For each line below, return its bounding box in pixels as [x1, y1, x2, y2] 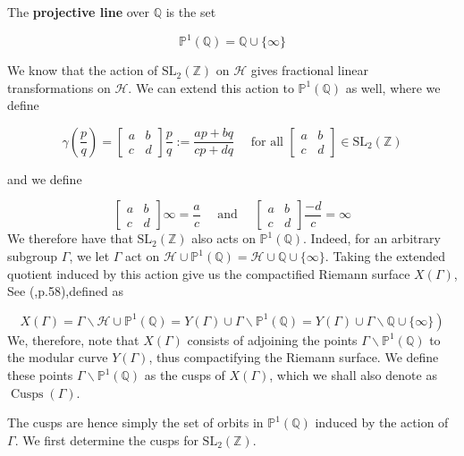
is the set [165, 3, 216, 21]
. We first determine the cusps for [14, 430, 198, 449]
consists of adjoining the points [187, 330, 358, 349]
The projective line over [7, 3, 150, 21]
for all [250, 135, 283, 148]
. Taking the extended [325, 247, 446, 266]
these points [7, 366, 73, 384]
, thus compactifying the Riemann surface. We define [148, 348, 439, 367]
